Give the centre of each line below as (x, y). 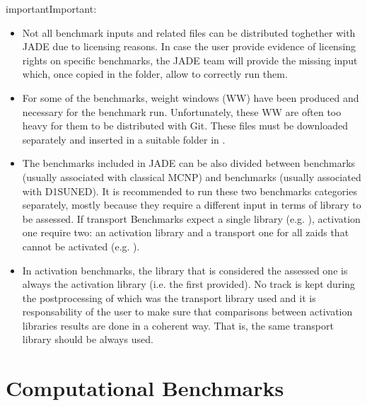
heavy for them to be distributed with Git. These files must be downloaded (185, 126)
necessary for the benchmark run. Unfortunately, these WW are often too (182, 111)
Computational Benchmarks (145, 388)
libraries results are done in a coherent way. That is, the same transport (178, 325)
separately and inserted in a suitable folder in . (124, 139)
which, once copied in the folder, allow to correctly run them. (155, 74)
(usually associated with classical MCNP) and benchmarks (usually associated (192, 176)
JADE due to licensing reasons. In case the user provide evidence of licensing (189, 46)
